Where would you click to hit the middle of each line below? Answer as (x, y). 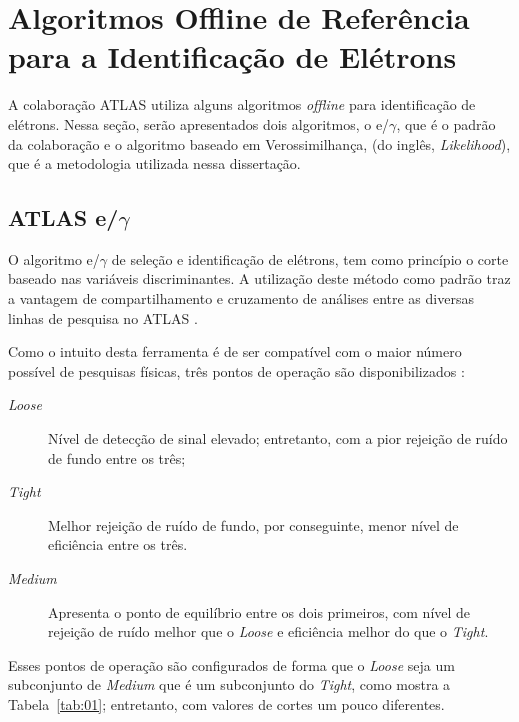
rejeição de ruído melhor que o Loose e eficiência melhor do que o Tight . (268, 631)
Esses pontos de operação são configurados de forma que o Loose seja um (231, 664)
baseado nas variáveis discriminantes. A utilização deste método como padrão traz (259, 278)
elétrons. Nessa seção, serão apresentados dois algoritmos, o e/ (199, 123)
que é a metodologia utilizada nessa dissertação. (154, 163)
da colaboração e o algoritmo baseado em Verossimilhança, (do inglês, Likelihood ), (259, 143)
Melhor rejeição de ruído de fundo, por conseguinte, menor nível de (253, 524)
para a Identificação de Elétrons (232, 56)
